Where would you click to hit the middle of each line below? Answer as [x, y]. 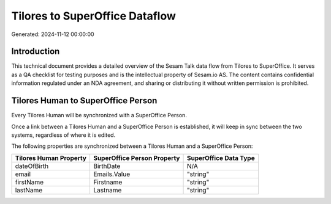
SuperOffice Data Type [221, 158]
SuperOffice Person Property [136, 158]
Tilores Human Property [51, 158]
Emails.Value [112, 174]
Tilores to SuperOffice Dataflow [93, 16]
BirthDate [107, 166]
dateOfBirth [32, 166]
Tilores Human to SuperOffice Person [84, 101]
